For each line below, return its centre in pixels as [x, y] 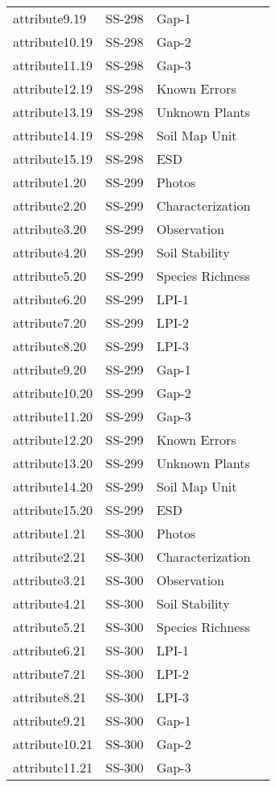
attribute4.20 [50, 252]
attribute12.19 [53, 88]
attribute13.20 [53, 463]
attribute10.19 [53, 42]
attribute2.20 [50, 205]
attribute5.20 [50, 276]
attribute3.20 [50, 229]
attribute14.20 [53, 486]
